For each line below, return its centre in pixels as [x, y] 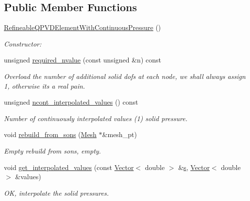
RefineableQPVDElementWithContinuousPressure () [83, 27]
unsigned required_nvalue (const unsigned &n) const [83, 60]
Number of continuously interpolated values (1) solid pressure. [96, 118]
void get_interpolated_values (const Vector [69, 167]
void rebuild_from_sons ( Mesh [50, 134]
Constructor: [23, 43]
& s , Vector [194, 167]
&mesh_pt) [119, 134]
